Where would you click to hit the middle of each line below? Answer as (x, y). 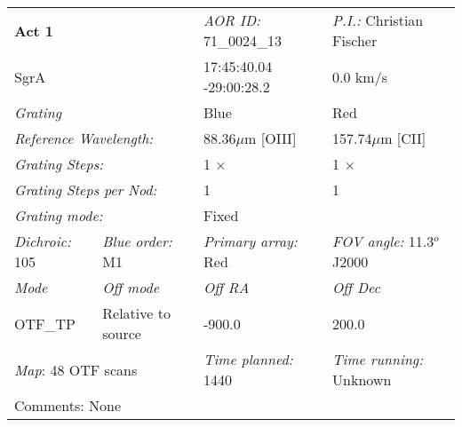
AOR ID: (232, 20)
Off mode (131, 287)
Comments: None (68, 405)
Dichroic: (43, 241)
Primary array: (251, 241)
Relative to (136, 313)
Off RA (227, 287)
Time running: (378, 359)
